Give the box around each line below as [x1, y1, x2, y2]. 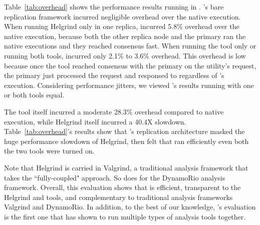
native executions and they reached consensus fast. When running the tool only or [4, 40, 256, 51]
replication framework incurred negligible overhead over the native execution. [4, 11, 241, 21]
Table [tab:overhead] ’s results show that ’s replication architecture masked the [4, 126, 245, 136]
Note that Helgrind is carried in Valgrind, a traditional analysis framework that [4, 162, 248, 172]
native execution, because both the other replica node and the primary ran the [4, 30, 246, 41]
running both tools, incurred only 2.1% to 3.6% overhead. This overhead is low [4, 50, 246, 60]
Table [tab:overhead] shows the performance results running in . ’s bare [4, 1, 224, 11]
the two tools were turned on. [4, 145, 95, 156]
